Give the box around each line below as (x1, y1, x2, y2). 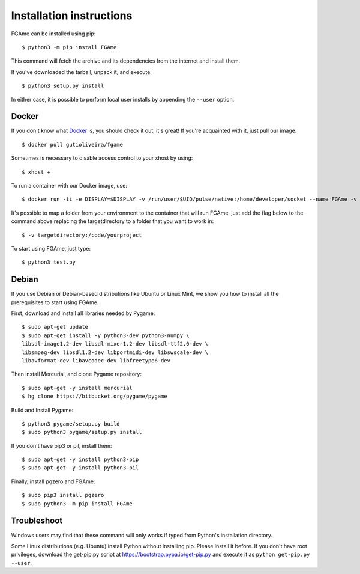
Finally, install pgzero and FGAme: (11, 478, 95, 485)
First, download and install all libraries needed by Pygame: (11, 310, 155, 317)
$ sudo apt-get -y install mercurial (22, 385, 133, 391)
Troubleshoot (11, 516, 63, 526)
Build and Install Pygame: (11, 406, 74, 414)
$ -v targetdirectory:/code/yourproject (22, 231, 142, 239)
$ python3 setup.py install (22, 82, 104, 90)
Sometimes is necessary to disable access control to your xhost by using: (11, 154, 193, 162)
